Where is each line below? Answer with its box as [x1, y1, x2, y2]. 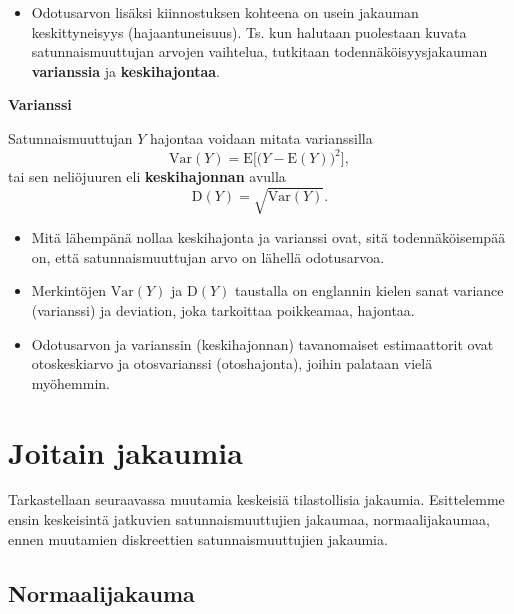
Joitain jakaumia [8, 431, 243, 472]
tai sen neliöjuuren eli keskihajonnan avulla [8, 166, 286, 187]
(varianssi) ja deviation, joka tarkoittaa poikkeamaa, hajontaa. [31, 299, 415, 320]
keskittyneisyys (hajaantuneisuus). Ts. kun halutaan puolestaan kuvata [31, 21, 467, 42]
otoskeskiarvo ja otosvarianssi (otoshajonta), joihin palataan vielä [31, 353, 433, 374]
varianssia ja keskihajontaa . [31, 60, 220, 81]
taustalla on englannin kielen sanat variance [235, 280, 504, 301]
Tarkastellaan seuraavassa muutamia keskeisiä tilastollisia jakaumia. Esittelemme [8, 489, 505, 510]
